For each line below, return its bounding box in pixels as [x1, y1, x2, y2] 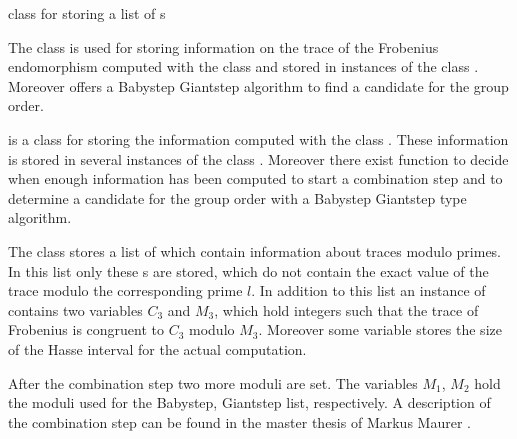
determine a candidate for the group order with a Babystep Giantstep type [8, 187, 467, 208]
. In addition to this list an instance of [251, 280, 486, 301]
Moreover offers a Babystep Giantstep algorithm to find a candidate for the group [8, 75, 509, 96]
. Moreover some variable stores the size [258, 319, 502, 340]
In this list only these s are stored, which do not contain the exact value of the [8, 260, 489, 281]
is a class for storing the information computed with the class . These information [8, 128, 509, 149]
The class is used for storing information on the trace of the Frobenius [8, 36, 439, 57]
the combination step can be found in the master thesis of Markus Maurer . [8, 411, 471, 432]
